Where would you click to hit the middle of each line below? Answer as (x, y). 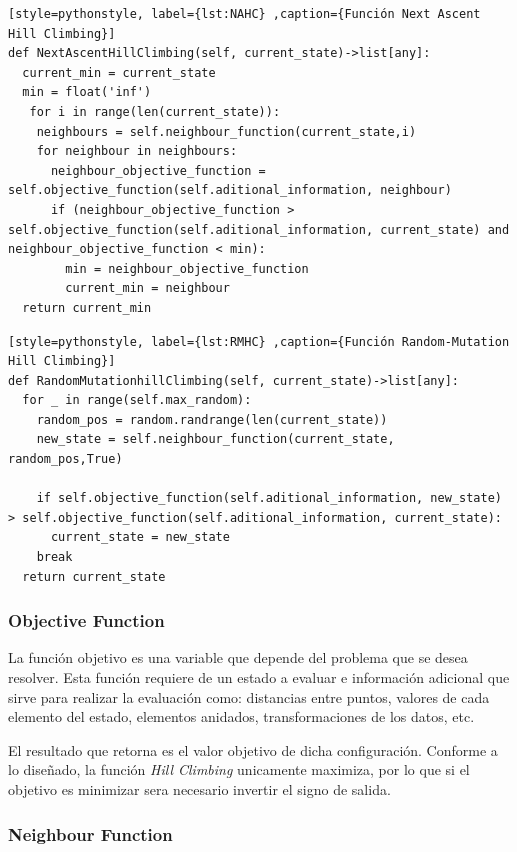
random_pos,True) (65, 459)
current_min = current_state (119, 72)
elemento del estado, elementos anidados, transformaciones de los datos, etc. (241, 716)
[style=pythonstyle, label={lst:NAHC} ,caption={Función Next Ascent (244, 14)
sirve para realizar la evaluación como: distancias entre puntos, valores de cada (249, 696)
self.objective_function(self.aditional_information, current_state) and (259, 229)
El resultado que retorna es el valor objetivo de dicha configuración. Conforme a (253, 749)
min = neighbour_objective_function (187, 268)
